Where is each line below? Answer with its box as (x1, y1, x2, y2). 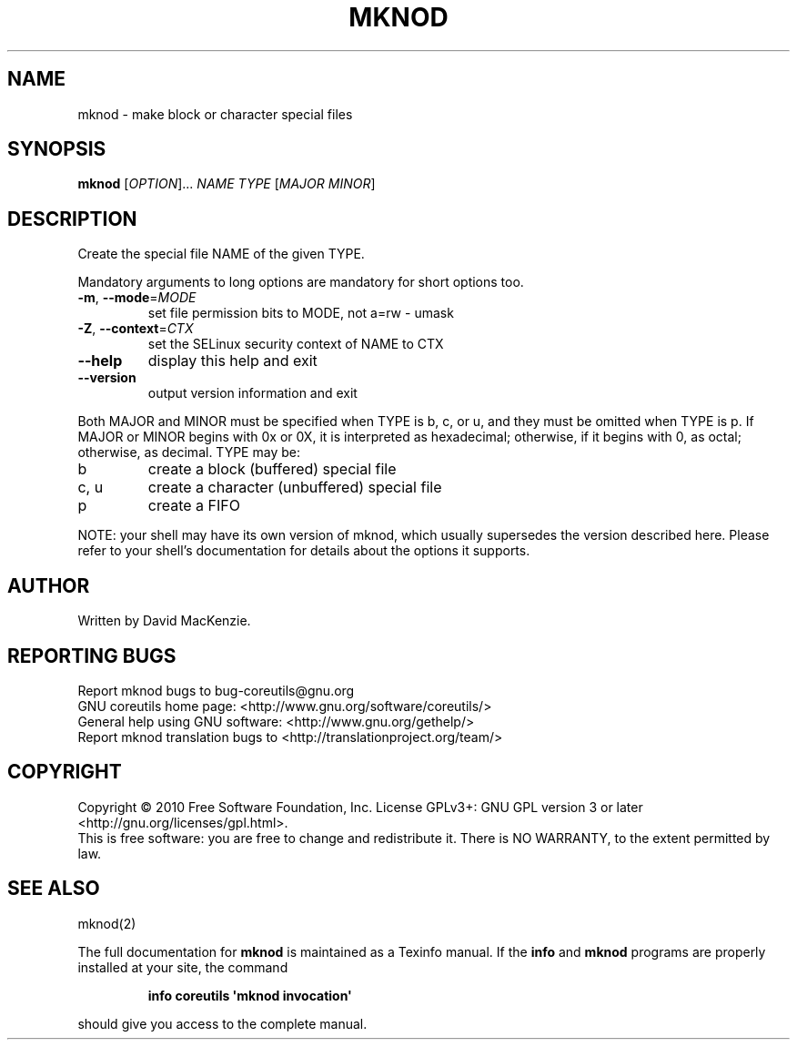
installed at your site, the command (77, 959, 288, 975)
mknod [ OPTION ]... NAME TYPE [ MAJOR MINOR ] (77, 176, 376, 192)
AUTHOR (7, 574, 90, 597)
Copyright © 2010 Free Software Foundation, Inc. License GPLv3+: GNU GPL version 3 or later (77, 798, 643, 815)
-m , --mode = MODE (77, 290, 197, 306)
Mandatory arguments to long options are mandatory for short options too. (77, 274, 524, 290)
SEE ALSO (7, 877, 100, 900)
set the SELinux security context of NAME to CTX (147, 336, 444, 352)
